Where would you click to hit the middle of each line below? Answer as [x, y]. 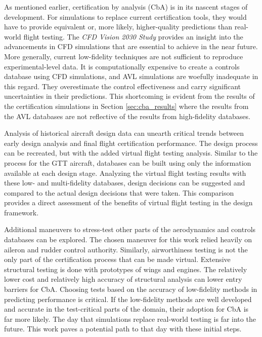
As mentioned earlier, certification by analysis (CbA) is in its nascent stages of [126, 7]
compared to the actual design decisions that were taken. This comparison [119, 192]
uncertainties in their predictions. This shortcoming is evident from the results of [129, 96]
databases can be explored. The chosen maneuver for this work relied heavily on [128, 239]
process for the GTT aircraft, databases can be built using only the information [128, 162]
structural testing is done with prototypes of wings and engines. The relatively [126, 269]
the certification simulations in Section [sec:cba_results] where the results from [126, 106]
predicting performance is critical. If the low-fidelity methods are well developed [128, 299]
